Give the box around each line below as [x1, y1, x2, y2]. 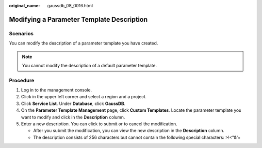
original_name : [9, 3, 40, 8]
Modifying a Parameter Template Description [9, 15, 148, 24]
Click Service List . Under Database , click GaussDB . [21, 101, 126, 106]
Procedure [9, 77, 34, 84]
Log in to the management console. [21, 87, 92, 93]
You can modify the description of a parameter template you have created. [9, 40, 158, 46]
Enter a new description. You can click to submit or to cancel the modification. [21, 121, 177, 127]
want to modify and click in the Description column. [21, 114, 125, 120]
